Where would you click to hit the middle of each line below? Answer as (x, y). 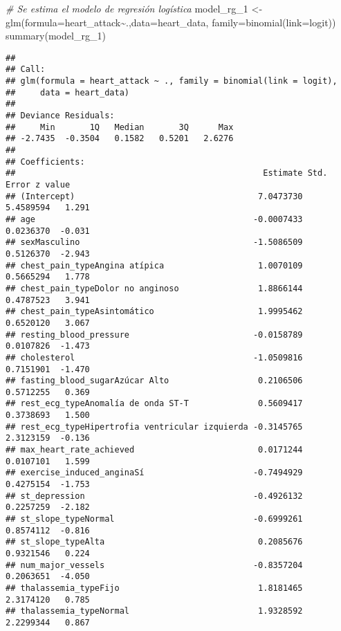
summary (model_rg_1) (56, 36)
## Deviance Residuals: (60, 116)
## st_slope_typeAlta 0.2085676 (154, 542)
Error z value (38, 185)
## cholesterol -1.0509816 (154, 357)
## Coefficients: (45, 162)
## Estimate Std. (167, 173)
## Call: (26, 70)
